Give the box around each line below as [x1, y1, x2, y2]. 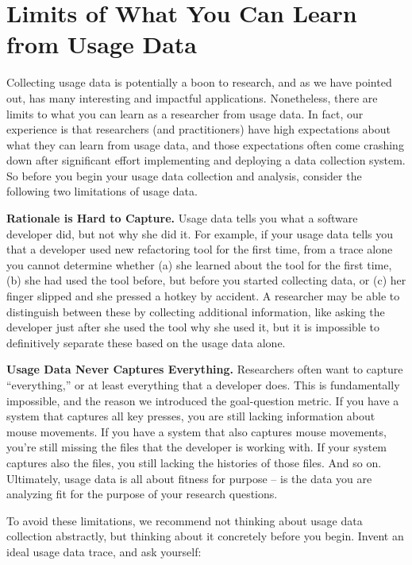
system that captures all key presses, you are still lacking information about [6, 408, 375, 424]
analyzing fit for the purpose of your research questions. [6, 486, 278, 502]
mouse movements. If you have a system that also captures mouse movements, [6, 423, 387, 439]
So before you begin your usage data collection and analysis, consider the [6, 167, 362, 184]
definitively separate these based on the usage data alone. [6, 334, 286, 350]
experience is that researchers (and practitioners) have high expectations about [6, 121, 391, 137]
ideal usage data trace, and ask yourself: [6, 543, 202, 559]
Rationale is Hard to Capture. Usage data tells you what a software [6, 210, 358, 226]
